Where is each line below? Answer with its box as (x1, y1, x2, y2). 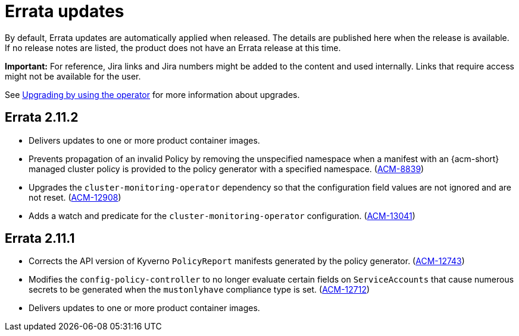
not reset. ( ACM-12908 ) (29, 192, 121, 202)
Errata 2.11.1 (5, 231, 75, 246)
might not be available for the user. (5, 71, 141, 81)
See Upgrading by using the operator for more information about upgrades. (5, 89, 300, 100)
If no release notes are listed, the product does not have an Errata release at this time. (5, 42, 341, 53)
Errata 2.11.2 (5, 110, 79, 125)
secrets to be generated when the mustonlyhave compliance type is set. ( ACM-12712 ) (29, 284, 370, 295)
